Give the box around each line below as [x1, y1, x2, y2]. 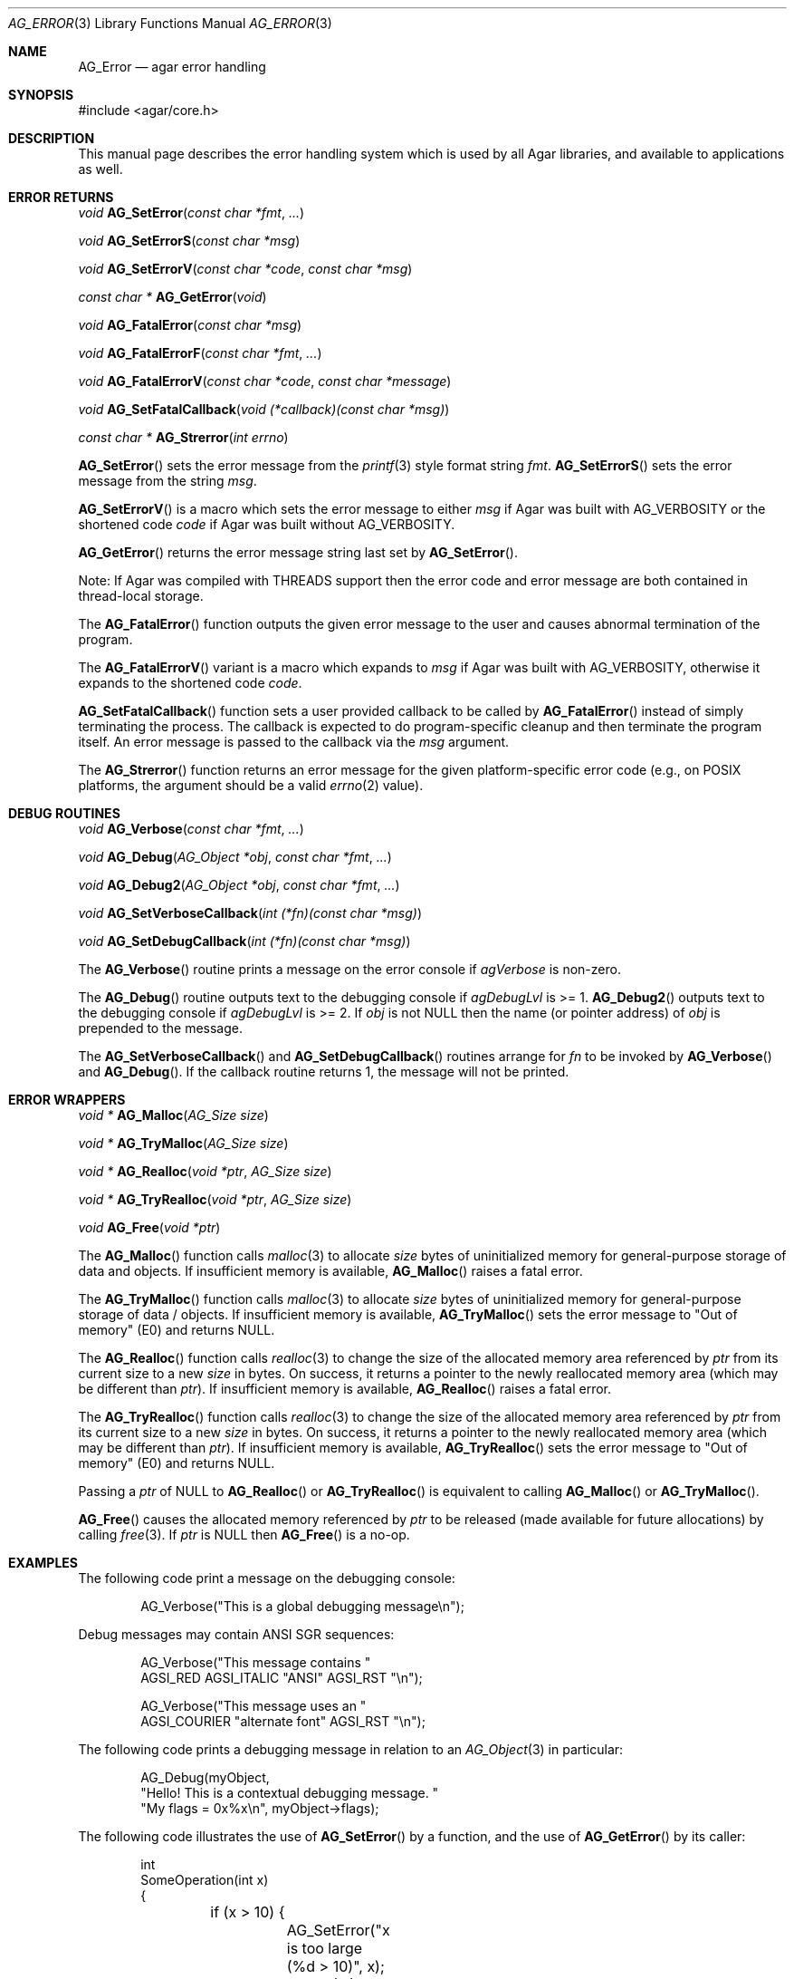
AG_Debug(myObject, [140, 1770, 270, 1785]
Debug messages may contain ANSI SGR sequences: [78, 1627, 395, 1642]
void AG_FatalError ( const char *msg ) [78, 317, 302, 333]
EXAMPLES [8, 1555, 78, 1570]
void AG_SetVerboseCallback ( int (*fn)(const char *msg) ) [78, 905, 423, 921]
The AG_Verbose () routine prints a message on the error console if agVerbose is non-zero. [78, 961, 621, 977]
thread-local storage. [78, 588, 204, 603]
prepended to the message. [78, 1020, 243, 1036]
